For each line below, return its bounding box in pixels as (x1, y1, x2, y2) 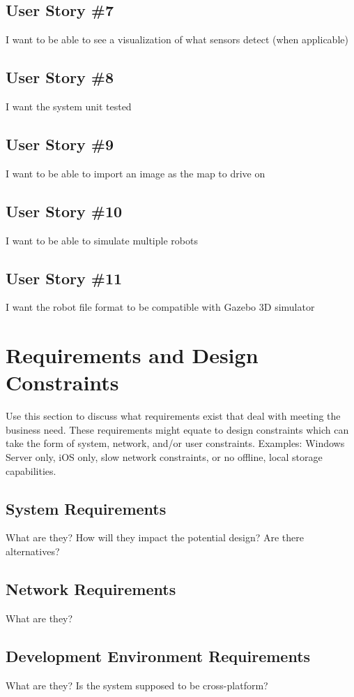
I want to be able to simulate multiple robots (6, 233, 198, 247)
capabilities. (6, 463, 56, 478)
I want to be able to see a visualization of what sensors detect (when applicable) (6, 32, 348, 47)
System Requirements (6, 497, 167, 519)
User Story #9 (6, 133, 114, 154)
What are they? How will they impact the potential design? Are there (6, 530, 304, 545)
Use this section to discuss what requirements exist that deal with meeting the (6, 409, 341, 423)
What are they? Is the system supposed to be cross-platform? (6, 677, 268, 692)
